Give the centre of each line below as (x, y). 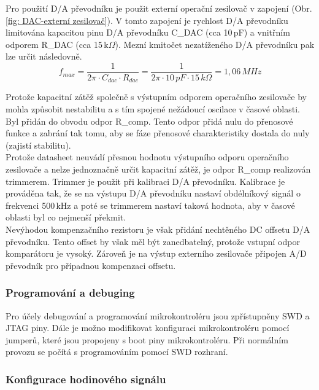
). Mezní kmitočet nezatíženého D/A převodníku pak (215, 44)
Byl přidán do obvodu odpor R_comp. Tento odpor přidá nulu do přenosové (149, 121)
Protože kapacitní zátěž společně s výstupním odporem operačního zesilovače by (156, 97)
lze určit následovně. (44, 56)
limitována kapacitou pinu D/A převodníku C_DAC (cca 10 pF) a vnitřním (148, 32)
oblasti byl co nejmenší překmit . (66, 217)
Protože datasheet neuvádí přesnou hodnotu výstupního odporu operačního (147, 157)
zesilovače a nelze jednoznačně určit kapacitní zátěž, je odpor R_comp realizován (158, 169)
